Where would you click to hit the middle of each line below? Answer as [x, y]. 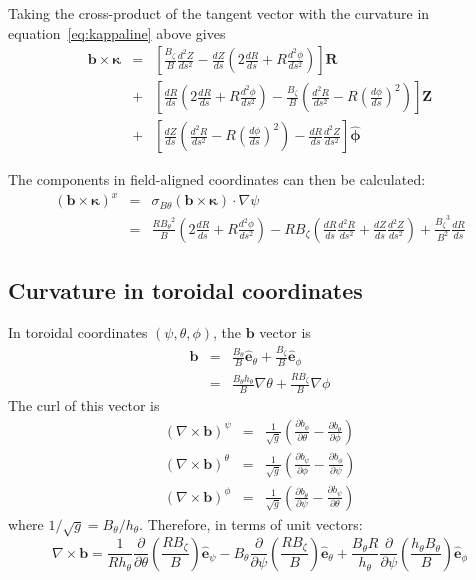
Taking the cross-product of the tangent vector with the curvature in [219, 13]
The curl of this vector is [84, 405]
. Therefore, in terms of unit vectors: [251, 523]
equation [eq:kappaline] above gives [117, 32]
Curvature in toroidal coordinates [185, 290]
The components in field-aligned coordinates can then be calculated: [217, 179]
